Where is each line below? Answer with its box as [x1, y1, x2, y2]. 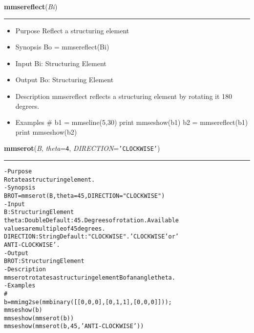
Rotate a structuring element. [4, 176, 95, 183]
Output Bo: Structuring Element [15, 74, 114, 85]
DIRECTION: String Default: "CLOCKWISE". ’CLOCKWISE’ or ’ [4, 233, 179, 240]
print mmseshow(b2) [15, 126, 77, 137]
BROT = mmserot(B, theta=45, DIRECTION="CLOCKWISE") [4, 192, 165, 199]
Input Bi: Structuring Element [15, 58, 106, 68]
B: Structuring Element [4, 209, 74, 216]
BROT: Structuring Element [4, 258, 85, 265]
